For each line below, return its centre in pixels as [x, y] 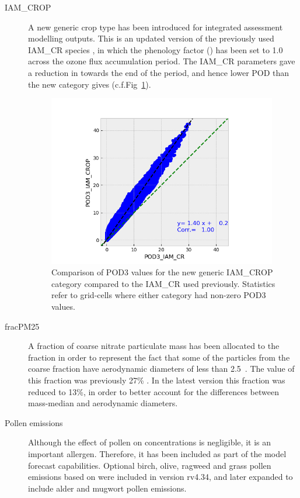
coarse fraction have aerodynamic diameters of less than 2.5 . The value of [161, 369]
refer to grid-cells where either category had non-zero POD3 [159, 295]
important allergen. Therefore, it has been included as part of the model [157, 453]
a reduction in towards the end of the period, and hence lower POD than [159, 72]
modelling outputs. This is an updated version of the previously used [151, 38]
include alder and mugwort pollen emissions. [107, 488]
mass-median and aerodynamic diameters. [103, 403]
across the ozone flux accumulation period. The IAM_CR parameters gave [162, 61]
